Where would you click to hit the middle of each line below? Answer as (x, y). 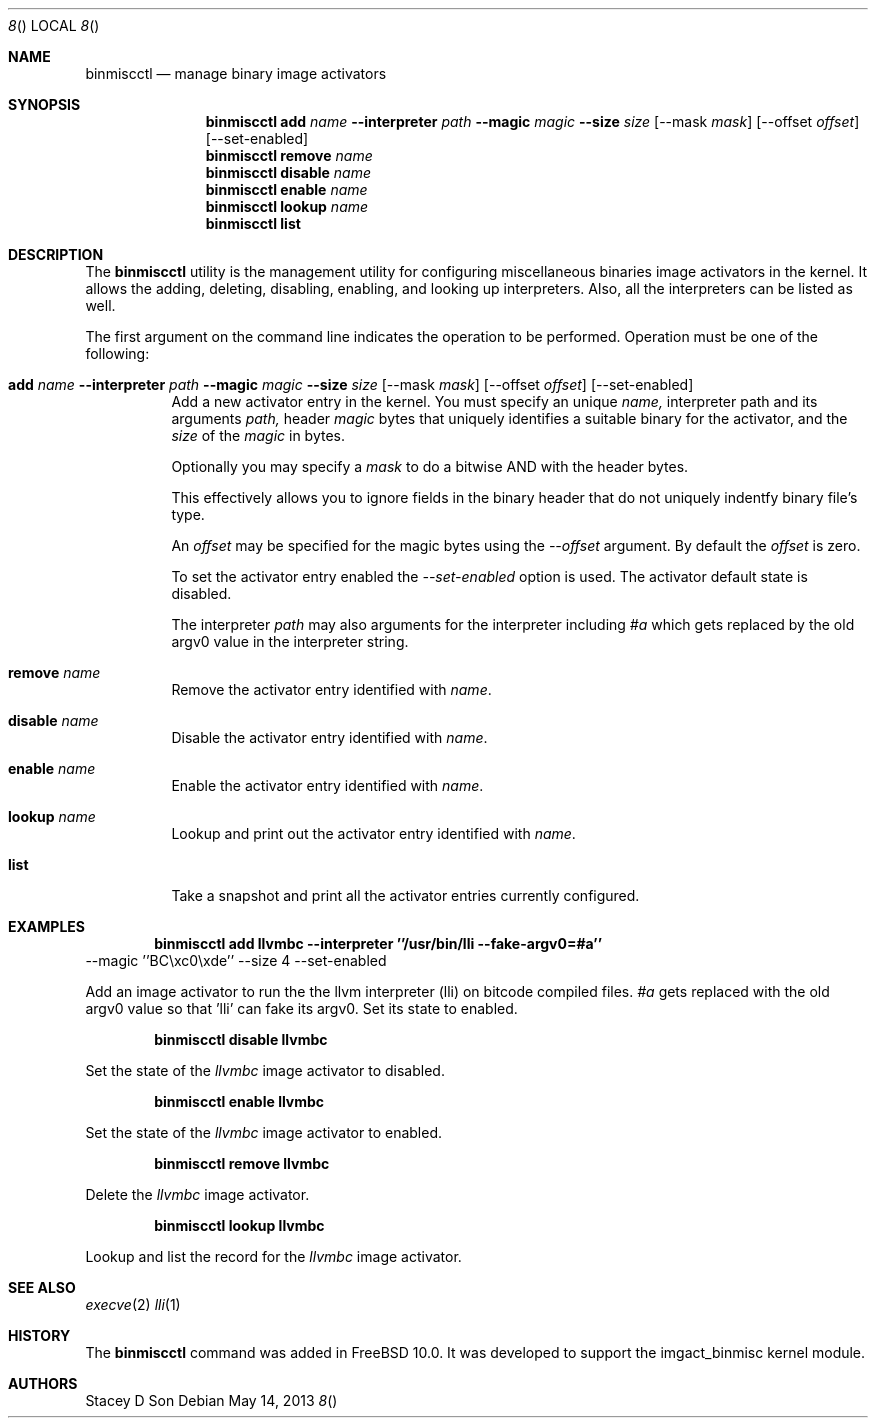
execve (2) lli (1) (133, 1304)
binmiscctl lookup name (287, 206)
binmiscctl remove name (289, 155)
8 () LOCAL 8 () (54, 25)
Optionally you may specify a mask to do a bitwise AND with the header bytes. (430, 466)
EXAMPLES (46, 926)
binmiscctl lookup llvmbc (239, 1225)
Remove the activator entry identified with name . (331, 689)
